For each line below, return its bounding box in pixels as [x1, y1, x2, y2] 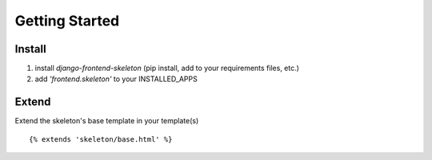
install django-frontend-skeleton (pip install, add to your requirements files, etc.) [34, 64, 300, 73]
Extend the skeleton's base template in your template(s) [14, 116, 199, 126]
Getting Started [14, 12, 120, 29]
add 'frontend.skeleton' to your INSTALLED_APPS [34, 74, 198, 84]
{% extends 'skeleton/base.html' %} [29, 135, 173, 143]
